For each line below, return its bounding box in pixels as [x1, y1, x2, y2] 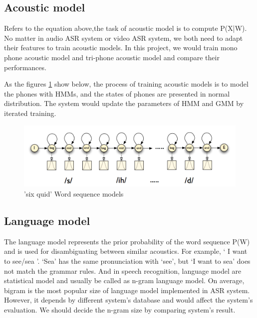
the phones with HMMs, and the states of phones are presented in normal [4, 88, 230, 99]
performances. [4, 62, 46, 72]
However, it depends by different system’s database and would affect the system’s [4, 295, 253, 305]
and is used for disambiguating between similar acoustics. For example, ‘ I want [4, 246, 248, 256]
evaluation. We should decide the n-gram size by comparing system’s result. [4, 304, 236, 315]
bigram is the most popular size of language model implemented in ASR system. [4, 285, 250, 295]
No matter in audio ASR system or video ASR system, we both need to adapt [4, 32, 243, 43]
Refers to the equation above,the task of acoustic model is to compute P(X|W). [4, 23, 247, 33]
